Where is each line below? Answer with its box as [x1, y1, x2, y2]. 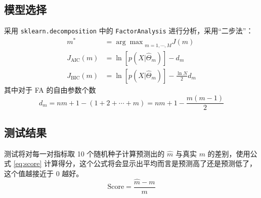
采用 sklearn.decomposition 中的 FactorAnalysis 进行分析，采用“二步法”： [4, 25, 253, 36]
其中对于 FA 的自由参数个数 [4, 84, 96, 95]
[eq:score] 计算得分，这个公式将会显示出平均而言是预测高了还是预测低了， [13, 158, 257, 169]
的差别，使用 [207, 148, 250, 159]
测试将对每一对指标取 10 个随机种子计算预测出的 [4, 148, 165, 159]
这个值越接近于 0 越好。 [4, 168, 83, 178]
